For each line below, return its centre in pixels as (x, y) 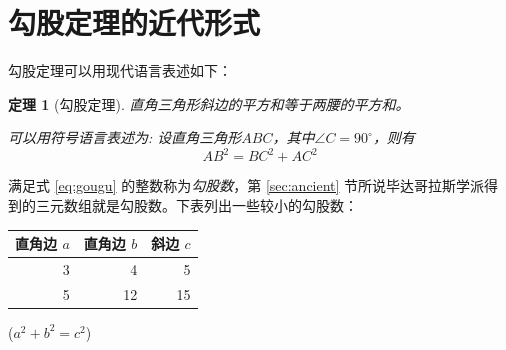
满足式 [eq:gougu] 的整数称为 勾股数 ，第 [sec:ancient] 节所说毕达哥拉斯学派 (246, 185)
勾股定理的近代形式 (134, 22)
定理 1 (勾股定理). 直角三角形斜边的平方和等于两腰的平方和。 (209, 103)
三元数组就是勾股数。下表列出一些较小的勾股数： (196, 205)
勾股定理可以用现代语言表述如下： (120, 70)
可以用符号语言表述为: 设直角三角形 (125, 137)
